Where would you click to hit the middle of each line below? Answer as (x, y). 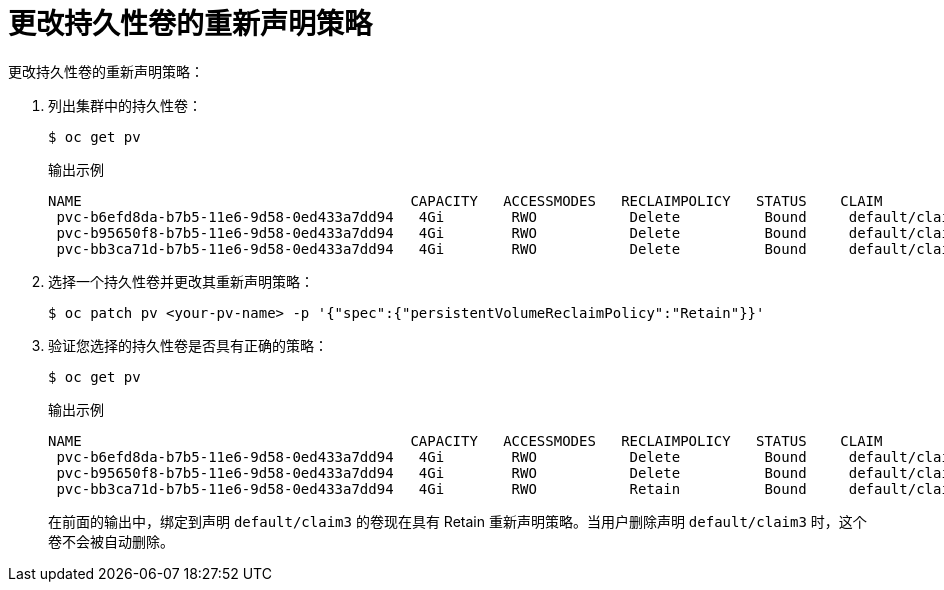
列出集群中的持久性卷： (125, 105)
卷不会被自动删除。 (111, 541)
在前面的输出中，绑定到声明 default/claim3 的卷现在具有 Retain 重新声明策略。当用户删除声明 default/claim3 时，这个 (457, 521)
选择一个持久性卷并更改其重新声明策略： (181, 281)
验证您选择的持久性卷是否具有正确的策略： (188, 345)
